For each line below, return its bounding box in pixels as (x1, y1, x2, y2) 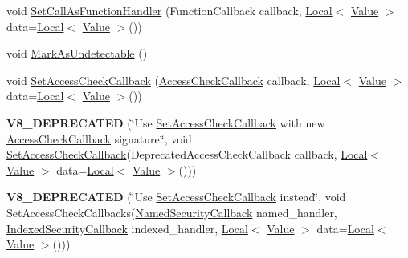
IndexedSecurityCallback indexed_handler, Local (6, 220, 248, 236)
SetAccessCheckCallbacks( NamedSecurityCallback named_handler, (6, 204, 337, 220)
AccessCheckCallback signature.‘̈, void (6, 130, 192, 147)
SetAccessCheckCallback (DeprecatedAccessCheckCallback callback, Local (6, 146, 368, 163)
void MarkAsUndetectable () (6, 45, 148, 62)
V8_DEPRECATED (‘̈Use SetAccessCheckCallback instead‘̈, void (6, 188, 346, 205)
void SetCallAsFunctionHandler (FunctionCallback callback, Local (6, 2, 333, 18)
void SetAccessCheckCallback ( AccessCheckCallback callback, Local (6, 71, 341, 88)
